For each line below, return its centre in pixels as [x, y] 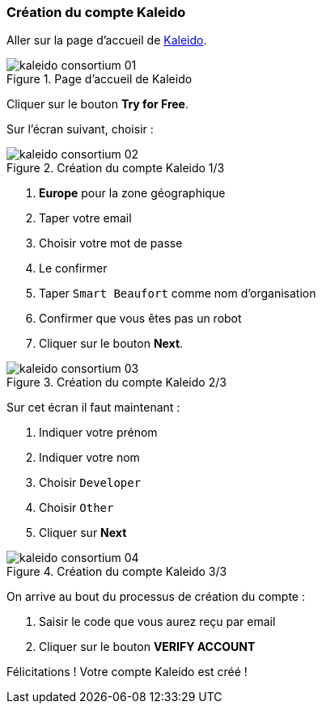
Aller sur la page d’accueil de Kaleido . [107, 40]
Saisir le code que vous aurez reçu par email [157, 622]
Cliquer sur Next [83, 533]
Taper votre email [85, 218]
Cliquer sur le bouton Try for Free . [98, 104]
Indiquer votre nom [89, 458]
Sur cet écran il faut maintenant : [93, 408]
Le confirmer [73, 268]
